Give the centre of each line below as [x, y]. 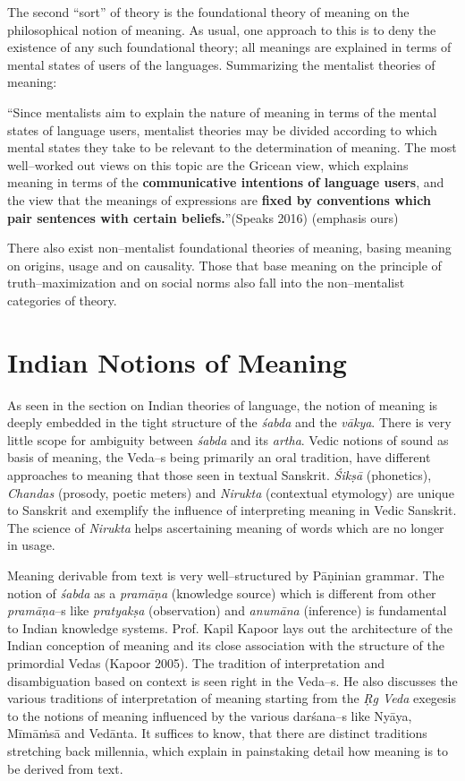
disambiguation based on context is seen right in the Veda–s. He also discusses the [232, 680]
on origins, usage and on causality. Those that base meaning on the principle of [224, 265]
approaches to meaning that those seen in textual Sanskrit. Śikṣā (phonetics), [220, 475]
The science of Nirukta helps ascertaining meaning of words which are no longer [226, 527]
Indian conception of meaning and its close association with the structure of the [226, 645]
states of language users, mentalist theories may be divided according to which [222, 129]
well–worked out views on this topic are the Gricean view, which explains [208, 164]
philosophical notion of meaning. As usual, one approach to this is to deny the [222, 29]
